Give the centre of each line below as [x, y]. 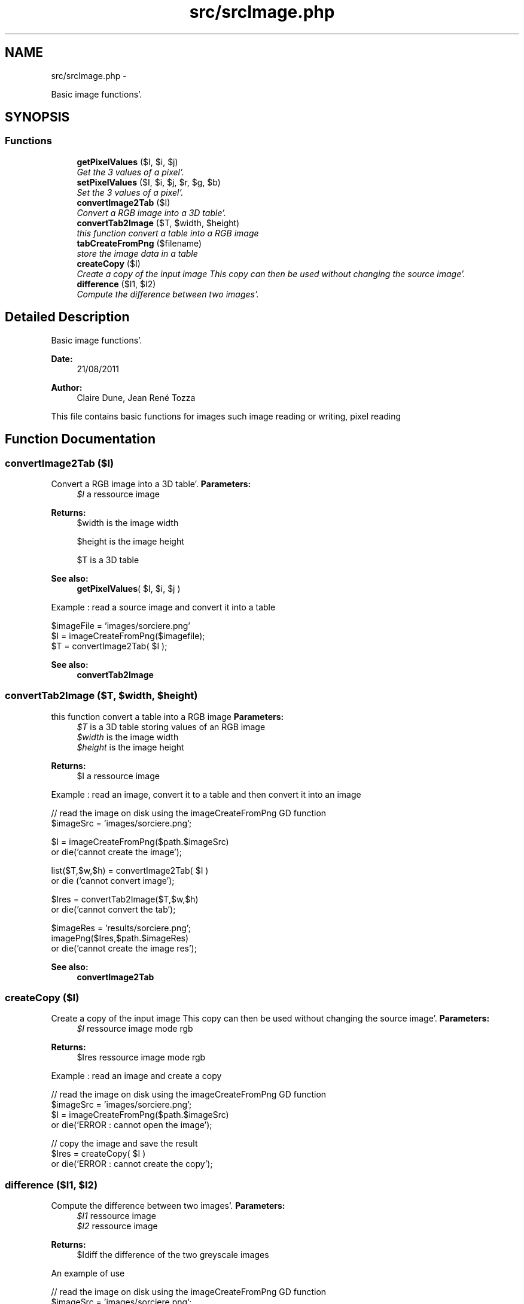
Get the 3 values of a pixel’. [130, 172]
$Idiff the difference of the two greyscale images [173, 1255]
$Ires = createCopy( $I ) [98, 1154]
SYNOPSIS [37, 117]
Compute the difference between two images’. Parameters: [168, 1206]
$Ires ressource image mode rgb [141, 1057]
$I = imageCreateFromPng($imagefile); [128, 636]
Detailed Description [67, 317]
